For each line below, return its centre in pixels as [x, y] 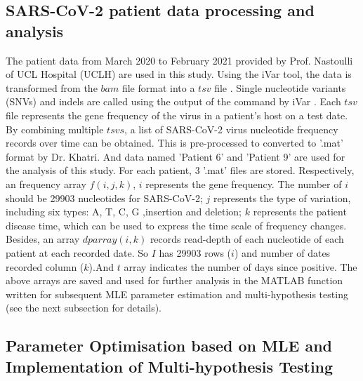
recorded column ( [45, 266]
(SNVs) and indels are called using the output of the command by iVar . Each [173, 101]
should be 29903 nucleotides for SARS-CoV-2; [104, 198]
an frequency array [46, 183]
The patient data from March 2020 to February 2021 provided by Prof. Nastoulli [179, 60]
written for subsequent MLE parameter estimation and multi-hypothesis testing [177, 294]
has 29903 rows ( [195, 252]
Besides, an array [43, 239]
